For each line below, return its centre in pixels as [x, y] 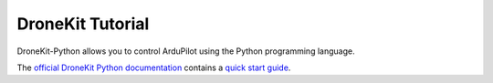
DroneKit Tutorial [83, 24]
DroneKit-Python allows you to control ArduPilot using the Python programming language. [186, 51]
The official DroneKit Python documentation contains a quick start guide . [154, 67]
